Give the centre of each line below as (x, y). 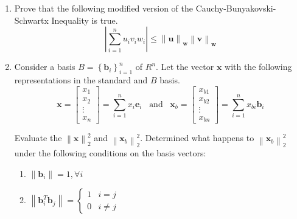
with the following (258, 67)
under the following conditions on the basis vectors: (110, 153)
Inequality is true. (85, 20)
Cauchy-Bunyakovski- (236, 8)
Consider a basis (45, 67)
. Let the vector (185, 67)
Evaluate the (38, 138)
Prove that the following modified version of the (103, 8)
